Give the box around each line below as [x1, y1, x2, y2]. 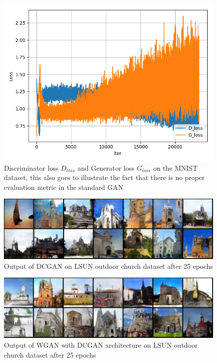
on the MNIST [153, 162, 198, 173]
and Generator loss [77, 162, 135, 173]
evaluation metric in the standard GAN [4, 181, 123, 192]
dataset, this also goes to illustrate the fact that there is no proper [4, 172, 205, 182]
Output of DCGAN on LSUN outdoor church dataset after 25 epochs [4, 260, 213, 271]
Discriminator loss [4, 162, 59, 173]
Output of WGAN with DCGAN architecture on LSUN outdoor [4, 340, 198, 350]
